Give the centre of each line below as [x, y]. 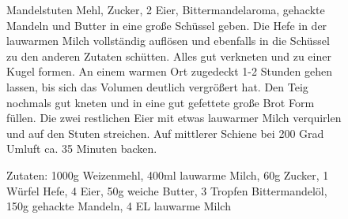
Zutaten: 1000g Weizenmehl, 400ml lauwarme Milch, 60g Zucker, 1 [168, 174]
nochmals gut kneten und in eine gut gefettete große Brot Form [161, 102]
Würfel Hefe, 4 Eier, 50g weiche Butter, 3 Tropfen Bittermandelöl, [167, 190]
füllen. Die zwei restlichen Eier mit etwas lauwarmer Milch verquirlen [174, 118]
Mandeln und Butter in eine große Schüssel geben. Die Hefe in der [167, 25]
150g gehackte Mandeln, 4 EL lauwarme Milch [119, 206]
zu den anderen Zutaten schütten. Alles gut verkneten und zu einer [169, 56]
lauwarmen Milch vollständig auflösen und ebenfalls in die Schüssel [168, 41]
